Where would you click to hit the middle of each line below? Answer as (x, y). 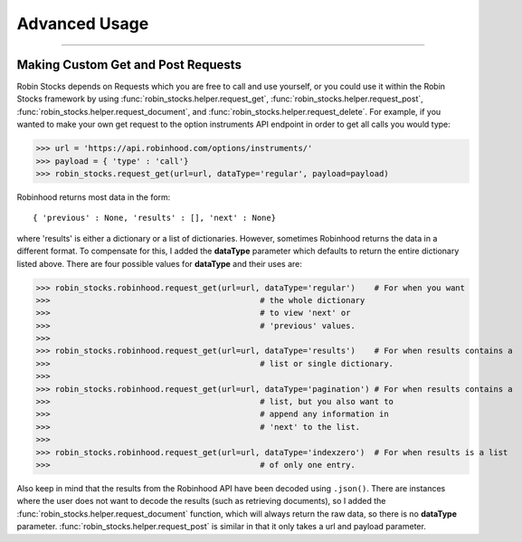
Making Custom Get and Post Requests (129, 65)
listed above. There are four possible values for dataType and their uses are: (160, 263)
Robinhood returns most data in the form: (94, 197)
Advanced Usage (83, 24)
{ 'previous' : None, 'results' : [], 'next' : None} (154, 218)
